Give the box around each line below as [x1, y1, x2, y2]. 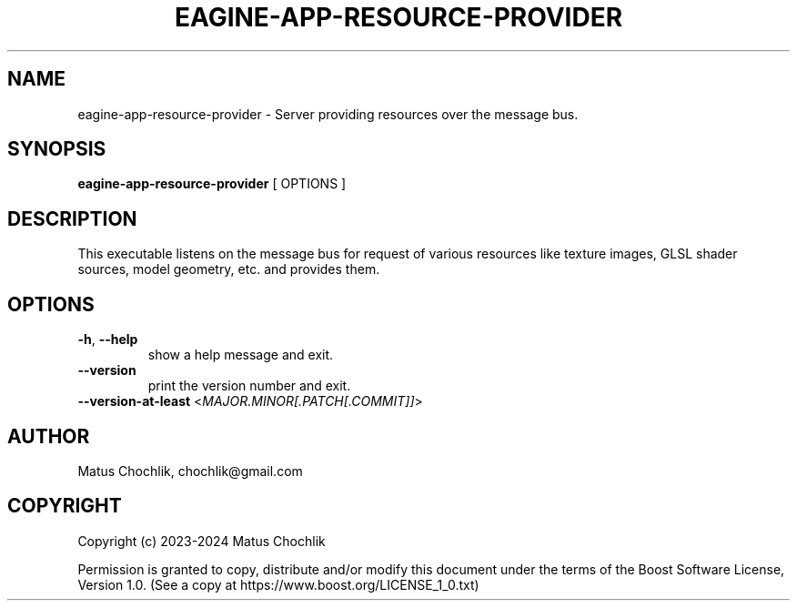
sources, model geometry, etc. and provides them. [77, 261, 380, 278]
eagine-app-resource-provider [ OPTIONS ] [77, 176, 347, 192]
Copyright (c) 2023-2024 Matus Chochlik [77, 532, 326, 549]
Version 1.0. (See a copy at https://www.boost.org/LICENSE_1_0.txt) [77, 576, 479, 593]
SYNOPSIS [7, 137, 106, 161]
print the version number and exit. [147, 378, 351, 394]
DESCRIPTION [7, 207, 137, 230]
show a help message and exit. [147, 347, 334, 363]
